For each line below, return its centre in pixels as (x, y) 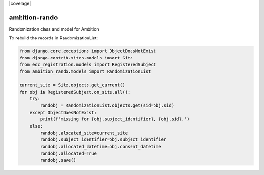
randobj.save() (58, 160)
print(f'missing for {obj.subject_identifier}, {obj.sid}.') (115, 119)
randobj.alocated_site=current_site (84, 133)
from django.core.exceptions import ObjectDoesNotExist (88, 51)
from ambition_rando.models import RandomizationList (85, 71)
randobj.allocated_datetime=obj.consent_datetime (100, 146)
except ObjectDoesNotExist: (63, 112)
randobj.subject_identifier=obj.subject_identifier (103, 140)
